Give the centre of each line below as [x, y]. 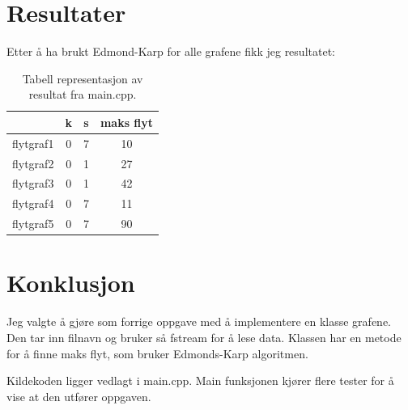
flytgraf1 [33, 143]
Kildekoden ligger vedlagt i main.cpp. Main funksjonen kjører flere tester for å [200, 380]
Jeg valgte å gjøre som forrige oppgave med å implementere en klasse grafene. [199, 321]
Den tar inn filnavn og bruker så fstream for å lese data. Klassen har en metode [204, 337]
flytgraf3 [33, 183]
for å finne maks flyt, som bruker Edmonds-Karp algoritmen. [157, 353]
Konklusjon [71, 283]
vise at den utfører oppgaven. [79, 396]
